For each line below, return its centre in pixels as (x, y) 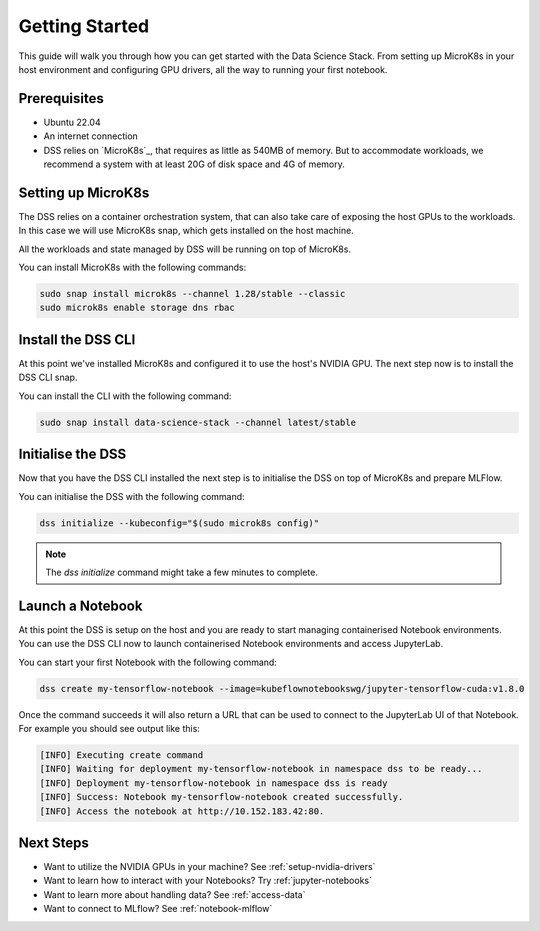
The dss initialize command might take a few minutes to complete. (182, 572)
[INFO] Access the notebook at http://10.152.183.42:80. (182, 811)
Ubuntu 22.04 (72, 122)
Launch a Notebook (80, 605)
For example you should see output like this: (109, 729)
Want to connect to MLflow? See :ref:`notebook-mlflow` (158, 909)
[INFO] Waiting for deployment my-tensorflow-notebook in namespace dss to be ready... (261, 769)
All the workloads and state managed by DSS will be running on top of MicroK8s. (185, 249)
